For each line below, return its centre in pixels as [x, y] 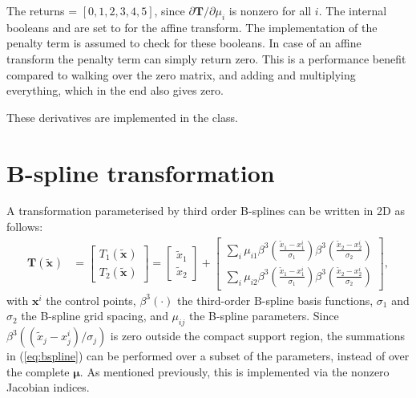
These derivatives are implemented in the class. [122, 117]
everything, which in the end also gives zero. [115, 90]
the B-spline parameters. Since [264, 316]
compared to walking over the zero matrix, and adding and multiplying [181, 74]
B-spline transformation [141, 172]
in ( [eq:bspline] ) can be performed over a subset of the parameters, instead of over [208, 356]
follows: [25, 227]
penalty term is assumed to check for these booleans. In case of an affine [184, 43]
